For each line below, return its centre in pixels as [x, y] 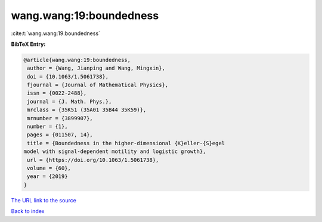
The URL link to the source [44, 200]
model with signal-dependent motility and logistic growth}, [115, 151]
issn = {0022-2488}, [57, 93]
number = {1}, [47, 127]
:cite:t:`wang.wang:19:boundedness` [56, 33]
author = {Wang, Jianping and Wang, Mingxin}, [96, 68]
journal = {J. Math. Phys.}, [69, 101]
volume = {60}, [49, 168]
